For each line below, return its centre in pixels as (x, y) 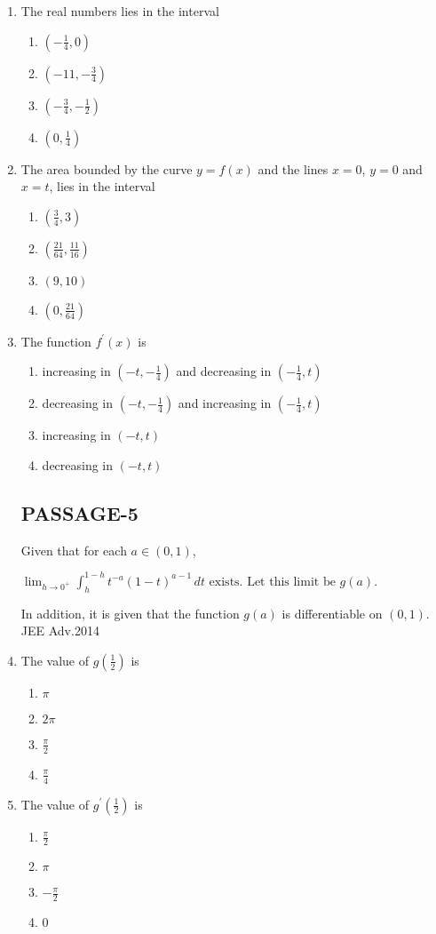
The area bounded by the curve (107, 168)
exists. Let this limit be (272, 582)
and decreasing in (224, 371)
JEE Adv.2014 (60, 631)
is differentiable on (332, 613)
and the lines (293, 168)
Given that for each (74, 550)
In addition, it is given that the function (130, 613)
